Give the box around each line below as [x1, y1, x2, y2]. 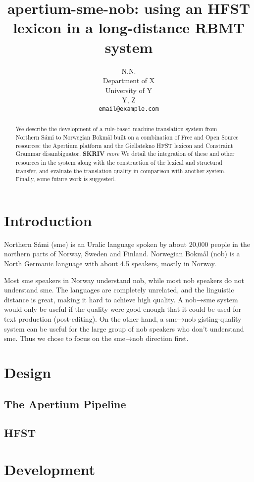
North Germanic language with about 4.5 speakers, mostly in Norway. [4, 258, 216, 269]
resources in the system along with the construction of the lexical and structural [15, 158, 222, 166]
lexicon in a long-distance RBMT [13, 17, 245, 38]
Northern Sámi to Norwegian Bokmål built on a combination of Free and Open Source [15, 133, 239, 141]
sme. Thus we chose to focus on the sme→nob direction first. [4, 333, 189, 343]
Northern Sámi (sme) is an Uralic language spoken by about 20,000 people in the [4, 239, 250, 249]
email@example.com [99, 105, 159, 112]
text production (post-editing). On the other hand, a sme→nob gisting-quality [4, 314, 242, 324]
